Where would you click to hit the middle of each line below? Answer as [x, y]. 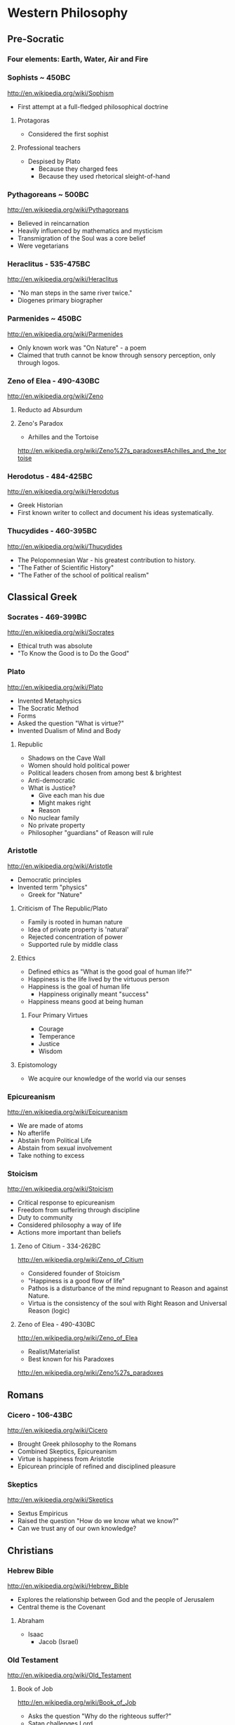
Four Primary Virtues [58, 1015]
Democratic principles [49, 879]
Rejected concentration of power [75, 936]
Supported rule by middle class [73, 944]
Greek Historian [40, 505]
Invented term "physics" [52, 887]
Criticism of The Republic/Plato [62, 908]
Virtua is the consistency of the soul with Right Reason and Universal [127, 1304]
